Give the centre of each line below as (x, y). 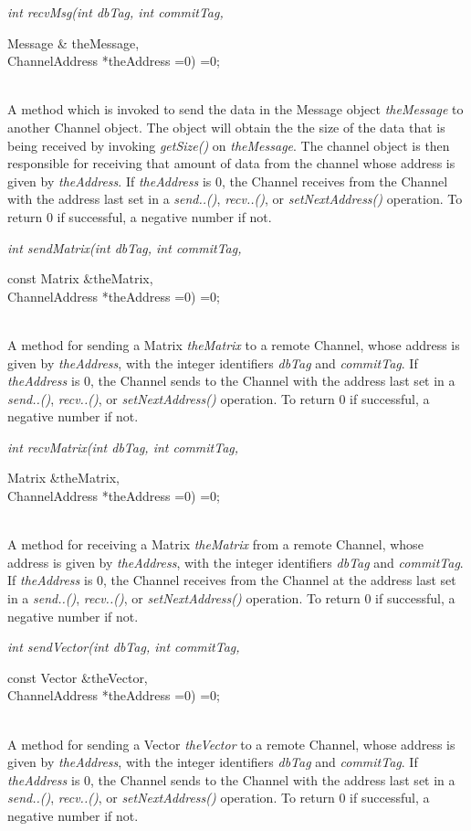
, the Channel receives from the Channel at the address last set (280, 580)
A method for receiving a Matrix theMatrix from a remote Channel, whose (215, 544)
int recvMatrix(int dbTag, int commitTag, (123, 447)
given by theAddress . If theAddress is (110, 181)
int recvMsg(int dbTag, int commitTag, (115, 12)
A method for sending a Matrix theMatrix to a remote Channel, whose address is (234, 344)
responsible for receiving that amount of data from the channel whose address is (231, 163)
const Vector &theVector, (78, 677)
